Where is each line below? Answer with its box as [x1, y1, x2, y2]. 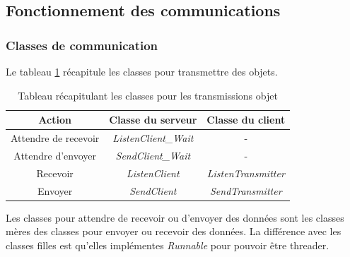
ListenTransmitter [206, 165, 285, 180]
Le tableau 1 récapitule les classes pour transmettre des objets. [6, 64, 278, 78]
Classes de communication [6, 36, 158, 54]
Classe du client [206, 112, 286, 127]
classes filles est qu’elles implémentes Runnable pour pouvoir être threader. [6, 237, 329, 252]
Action [38, 112, 71, 127]
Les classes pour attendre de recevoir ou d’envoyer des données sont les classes [6, 210, 344, 225]
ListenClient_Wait [112, 131, 194, 145]
